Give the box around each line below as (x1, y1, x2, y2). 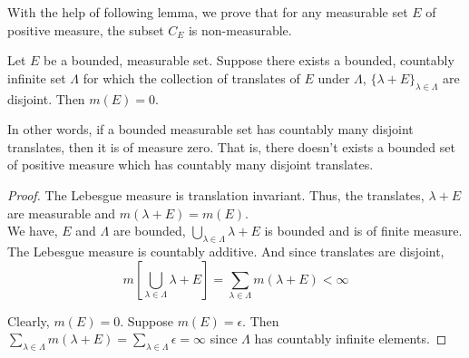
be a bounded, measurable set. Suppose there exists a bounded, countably (44, 51, 454, 70)
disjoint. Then (7, 89, 85, 108)
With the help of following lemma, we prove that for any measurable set (7, 3, 408, 21)
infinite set (7, 68, 66, 87)
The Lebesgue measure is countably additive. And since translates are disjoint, (7, 241, 445, 260)
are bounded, (112, 221, 186, 240)
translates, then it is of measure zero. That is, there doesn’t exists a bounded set (7, 137, 455, 156)
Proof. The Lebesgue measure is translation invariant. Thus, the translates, (7, 185, 425, 204)
